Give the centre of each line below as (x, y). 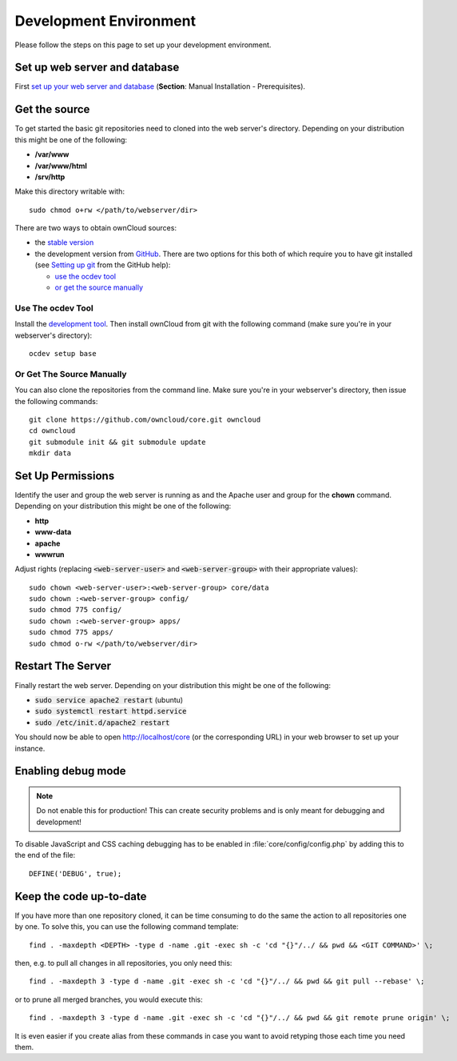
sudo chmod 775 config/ (76, 610)
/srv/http (50, 177)
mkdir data (50, 453)
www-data (53, 532)
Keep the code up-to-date (81, 896)
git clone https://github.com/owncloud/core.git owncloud (145, 419)
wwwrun (50, 554)
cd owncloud (52, 431)
